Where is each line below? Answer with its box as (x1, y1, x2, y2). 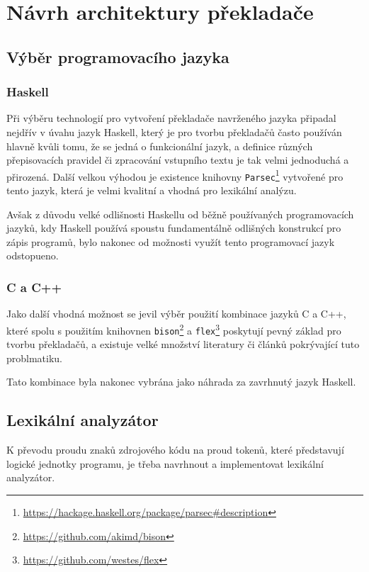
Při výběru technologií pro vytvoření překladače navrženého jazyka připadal (6, 111, 336, 125)
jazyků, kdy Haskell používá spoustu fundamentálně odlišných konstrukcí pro (6, 220, 341, 235)
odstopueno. (6, 248, 59, 263)
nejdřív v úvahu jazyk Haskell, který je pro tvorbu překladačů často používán (6, 124, 342, 139)
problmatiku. (6, 350, 63, 365)
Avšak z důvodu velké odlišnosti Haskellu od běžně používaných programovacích (6, 206, 354, 221)
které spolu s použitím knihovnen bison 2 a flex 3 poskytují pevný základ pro (6, 320, 341, 337)
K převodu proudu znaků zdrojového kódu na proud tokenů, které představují (6, 442, 344, 457)
